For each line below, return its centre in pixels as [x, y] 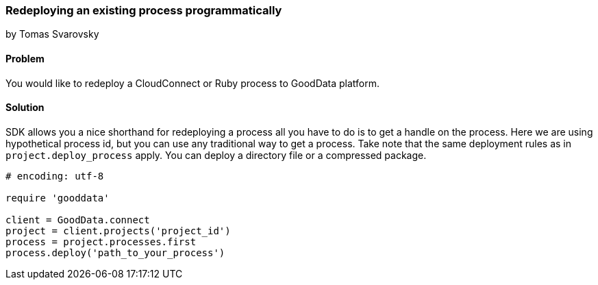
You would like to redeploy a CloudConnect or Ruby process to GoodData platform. [193, 83]
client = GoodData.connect [78, 220]
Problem [25, 58]
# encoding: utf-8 [55, 176]
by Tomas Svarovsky [52, 34]
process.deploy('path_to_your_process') [115, 252]
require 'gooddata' [58, 198]
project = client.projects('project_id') [118, 231]
